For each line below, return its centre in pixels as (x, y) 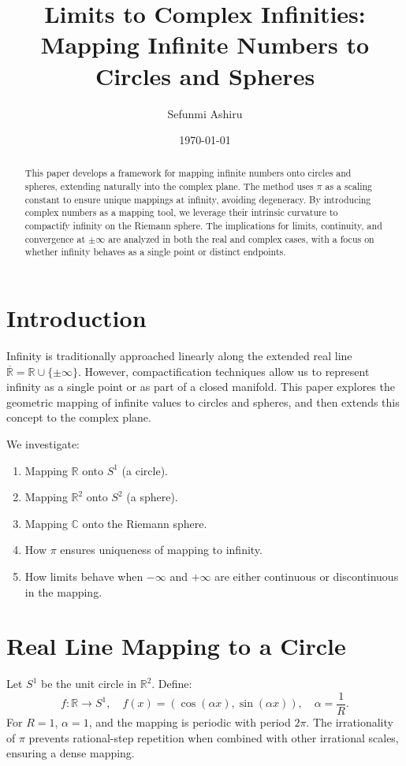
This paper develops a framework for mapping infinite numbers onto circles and (188, 173)
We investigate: (43, 443)
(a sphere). (152, 497)
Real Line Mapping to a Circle (176, 646)
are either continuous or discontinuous (307, 576)
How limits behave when (84, 576)
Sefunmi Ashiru (205, 113)
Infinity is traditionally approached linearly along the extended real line (179, 356)
